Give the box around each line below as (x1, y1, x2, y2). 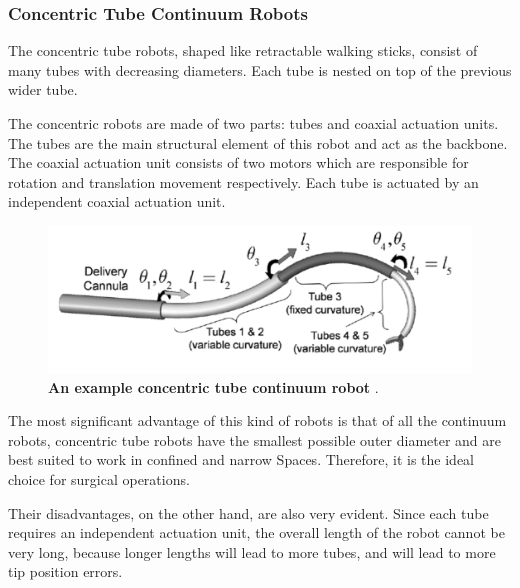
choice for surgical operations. (8, 468, 190, 489)
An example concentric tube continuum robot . (48, 376, 379, 397)
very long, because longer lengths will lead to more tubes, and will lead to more (8, 541, 496, 562)
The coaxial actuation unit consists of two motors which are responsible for (8, 152, 469, 173)
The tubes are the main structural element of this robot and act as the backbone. (8, 132, 508, 153)
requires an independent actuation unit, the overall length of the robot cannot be (8, 522, 505, 543)
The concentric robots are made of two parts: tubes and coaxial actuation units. (8, 113, 499, 133)
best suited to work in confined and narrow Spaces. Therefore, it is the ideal (8, 449, 475, 470)
